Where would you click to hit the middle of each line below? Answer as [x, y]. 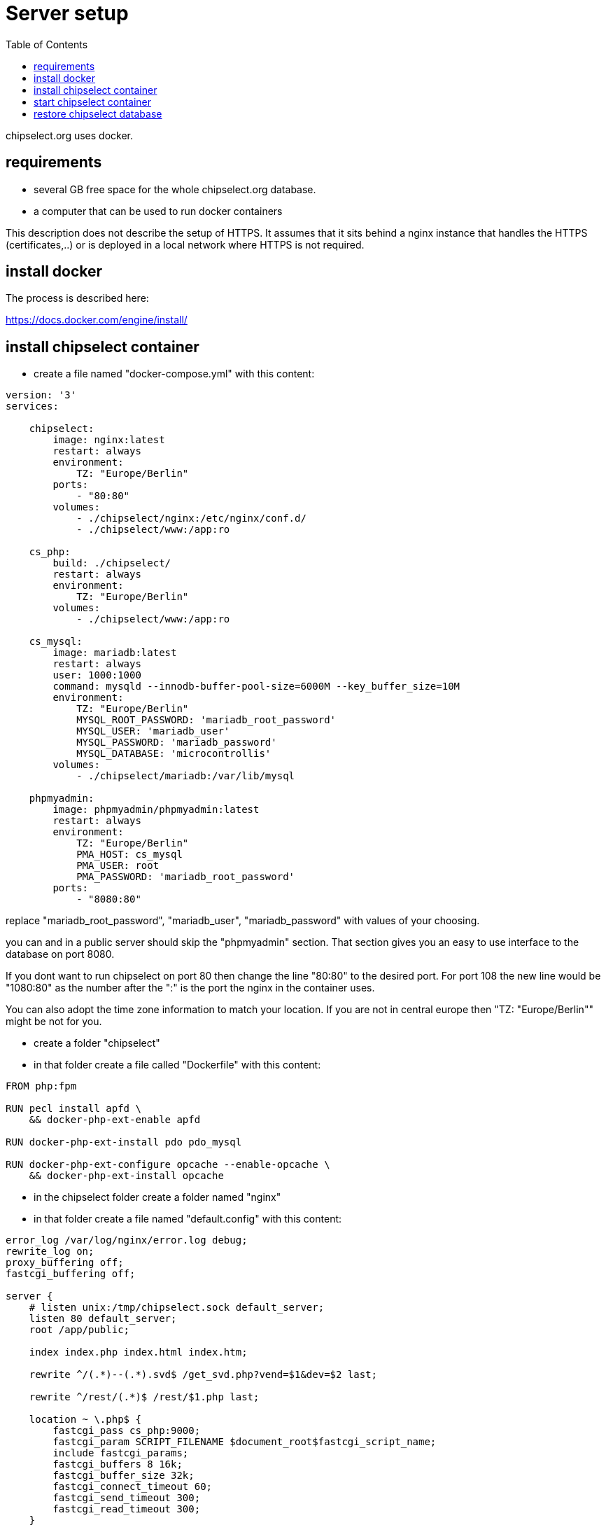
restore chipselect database [98, 113]
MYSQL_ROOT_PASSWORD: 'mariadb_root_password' [206, 720]
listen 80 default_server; [103, 1319]
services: [32, 406]
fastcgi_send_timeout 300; [127, 1498]
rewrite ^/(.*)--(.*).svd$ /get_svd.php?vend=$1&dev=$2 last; [203, 1375]
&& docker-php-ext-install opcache [126, 1176]
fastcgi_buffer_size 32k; [124, 1476]
